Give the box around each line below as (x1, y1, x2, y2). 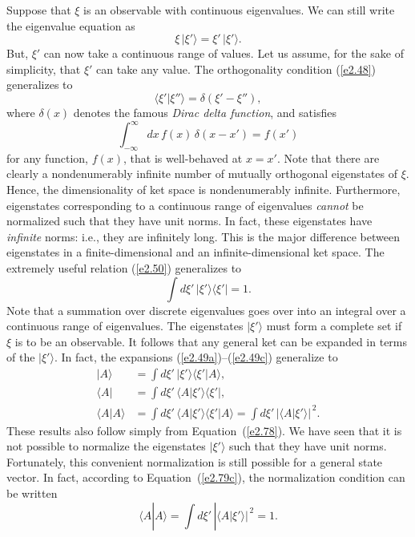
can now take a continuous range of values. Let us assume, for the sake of (43, 45, 404, 62)
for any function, (6, 149, 88, 166)
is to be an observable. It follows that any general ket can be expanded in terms (14, 333, 408, 349)
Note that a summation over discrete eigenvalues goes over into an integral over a (6, 301, 406, 318)
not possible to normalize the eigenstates (6, 438, 206, 454)
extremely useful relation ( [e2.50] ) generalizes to (6, 260, 242, 277)
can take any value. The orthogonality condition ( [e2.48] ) (96, 60, 376, 77)
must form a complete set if (266, 317, 402, 334)
